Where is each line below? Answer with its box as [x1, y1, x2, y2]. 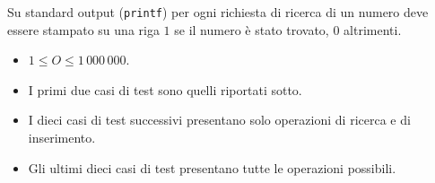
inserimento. [28, 128, 96, 147]
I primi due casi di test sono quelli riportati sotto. [28, 80, 302, 99]
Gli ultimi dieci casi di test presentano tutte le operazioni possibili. [28, 158, 396, 177]
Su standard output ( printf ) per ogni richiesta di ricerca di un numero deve [7, 3, 429, 21]
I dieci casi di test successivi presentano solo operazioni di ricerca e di [28, 110, 411, 129]
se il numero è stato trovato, [174, 20, 329, 39]
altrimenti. [344, 20, 402, 39]
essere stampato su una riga [7, 20, 160, 39]
